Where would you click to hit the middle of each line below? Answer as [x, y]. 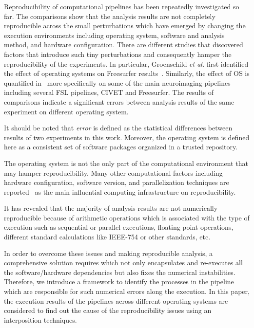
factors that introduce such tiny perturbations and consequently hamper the [118, 54]
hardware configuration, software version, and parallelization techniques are [117, 182]
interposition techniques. [40, 319]
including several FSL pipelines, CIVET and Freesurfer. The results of [109, 92]
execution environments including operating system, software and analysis [114, 35]
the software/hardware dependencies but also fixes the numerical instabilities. [120, 272]
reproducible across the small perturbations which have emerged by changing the [125, 26]
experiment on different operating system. [66, 111]
